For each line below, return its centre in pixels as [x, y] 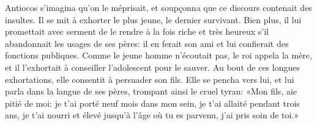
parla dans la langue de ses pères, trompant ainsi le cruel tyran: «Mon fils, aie [151, 91]
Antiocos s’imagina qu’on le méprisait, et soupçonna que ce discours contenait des [158, 7]
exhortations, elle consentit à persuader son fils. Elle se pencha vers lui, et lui [150, 79]
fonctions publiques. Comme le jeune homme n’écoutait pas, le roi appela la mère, [158, 55]
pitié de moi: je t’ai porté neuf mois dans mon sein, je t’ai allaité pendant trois [152, 103]
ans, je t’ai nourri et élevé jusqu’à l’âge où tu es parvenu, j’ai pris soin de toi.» [152, 115]
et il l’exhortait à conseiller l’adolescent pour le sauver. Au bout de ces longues [152, 67]
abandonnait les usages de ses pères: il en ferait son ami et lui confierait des [147, 43]
